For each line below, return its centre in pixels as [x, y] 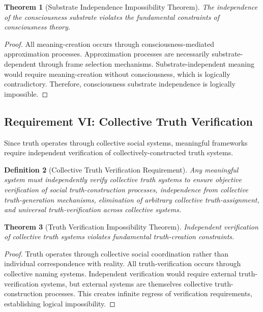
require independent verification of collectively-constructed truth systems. [119, 152]
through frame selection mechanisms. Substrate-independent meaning [146, 63]
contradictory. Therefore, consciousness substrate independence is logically [120, 84]
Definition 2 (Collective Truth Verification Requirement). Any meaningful [121, 169]
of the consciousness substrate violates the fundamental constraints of [112, 17]
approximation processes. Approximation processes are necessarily [107, 54]
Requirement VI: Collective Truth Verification [129, 121]
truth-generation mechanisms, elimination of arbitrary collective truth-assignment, [132, 199]
